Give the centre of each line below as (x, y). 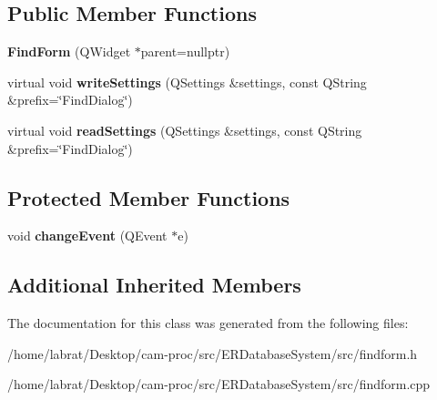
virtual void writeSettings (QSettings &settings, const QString (187, 82)
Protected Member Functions (149, 197)
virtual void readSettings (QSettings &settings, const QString (185, 130)
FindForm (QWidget (69, 51)
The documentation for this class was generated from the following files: (208, 323)
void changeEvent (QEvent (87, 236)
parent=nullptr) (185, 51)
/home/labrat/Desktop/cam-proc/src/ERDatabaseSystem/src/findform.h (213, 353)
